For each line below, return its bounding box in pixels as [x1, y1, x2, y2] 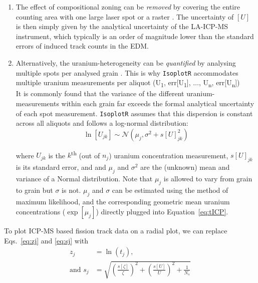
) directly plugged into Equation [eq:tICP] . [96, 206, 228, 217]
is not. [62, 184, 81, 195]
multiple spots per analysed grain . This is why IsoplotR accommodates [16, 67, 238, 78]
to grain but [16, 184, 53, 195]
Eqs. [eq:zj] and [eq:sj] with [4, 235, 89, 245]
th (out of [71, 148, 100, 160]
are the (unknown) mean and [140, 162, 230, 172]
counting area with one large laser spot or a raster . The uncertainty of [16, 11, 234, 22]
